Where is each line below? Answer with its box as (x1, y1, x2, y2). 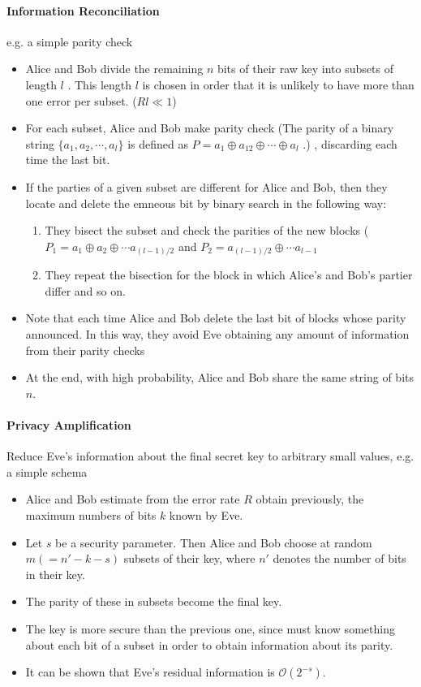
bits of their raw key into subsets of (217, 60, 393, 77)
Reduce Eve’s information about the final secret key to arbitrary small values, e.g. (6, 447, 415, 464)
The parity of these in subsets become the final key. (25, 593, 282, 610)
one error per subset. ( (25, 92, 137, 109)
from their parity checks (25, 341, 145, 358)
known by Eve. (169, 506, 243, 523)
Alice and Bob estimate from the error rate (25, 490, 240, 508)
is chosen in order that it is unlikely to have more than (142, 76, 415, 93)
